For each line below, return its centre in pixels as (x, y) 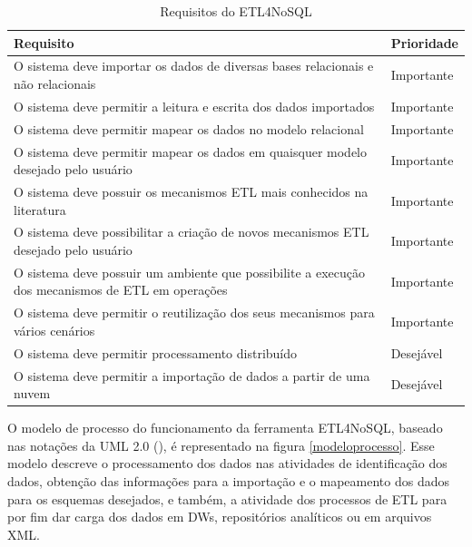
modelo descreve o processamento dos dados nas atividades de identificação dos (227, 463)
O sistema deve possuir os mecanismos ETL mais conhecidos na (191, 191)
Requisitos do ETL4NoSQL (236, 11)
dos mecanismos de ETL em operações (121, 290)
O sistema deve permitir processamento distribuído (156, 352)
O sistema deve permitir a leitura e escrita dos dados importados (194, 106)
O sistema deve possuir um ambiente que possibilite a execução (190, 272)
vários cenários (54, 330)
